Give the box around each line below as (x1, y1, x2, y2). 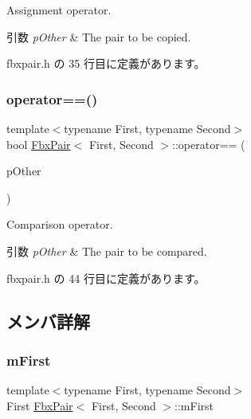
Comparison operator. (6, 216, 113, 233)
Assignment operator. (6, 2, 112, 18)
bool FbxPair (6, 135, 71, 152)
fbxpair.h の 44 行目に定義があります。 (6, 269, 206, 286)
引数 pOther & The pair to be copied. (6, 28, 191, 45)
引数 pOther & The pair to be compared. (6, 242, 207, 259)
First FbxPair (6, 397, 73, 413)
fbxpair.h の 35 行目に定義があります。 (6, 55, 206, 72)
